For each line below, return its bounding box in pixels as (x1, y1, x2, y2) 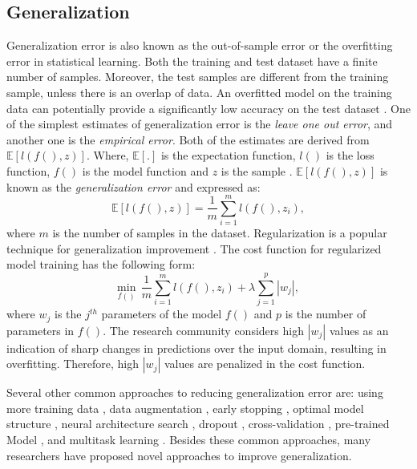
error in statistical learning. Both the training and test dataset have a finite (6, 52, 378, 69)
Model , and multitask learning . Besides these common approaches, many (6, 431, 371, 447)
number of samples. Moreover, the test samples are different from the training (6, 68, 389, 85)
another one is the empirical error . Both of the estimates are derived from (6, 131, 370, 148)
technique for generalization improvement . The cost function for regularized (6, 240, 382, 257)
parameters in (6, 321, 75, 338)
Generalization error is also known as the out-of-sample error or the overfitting (6, 37, 393, 54)
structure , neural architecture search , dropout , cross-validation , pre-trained (6, 415, 390, 432)
